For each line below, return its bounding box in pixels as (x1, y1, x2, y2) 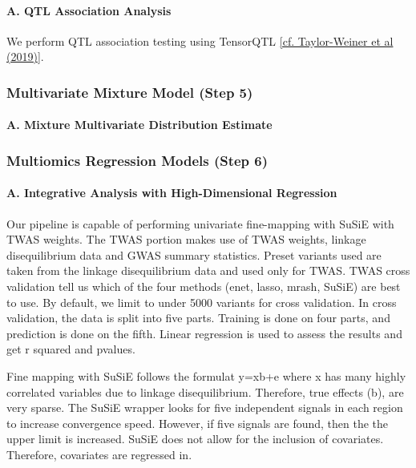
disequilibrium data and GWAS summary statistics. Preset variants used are (6, 246, 382, 263)
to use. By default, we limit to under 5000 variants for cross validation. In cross (6, 293, 397, 310)
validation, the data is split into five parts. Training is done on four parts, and (6, 309, 390, 326)
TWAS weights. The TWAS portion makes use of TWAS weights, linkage (6, 231, 366, 248)
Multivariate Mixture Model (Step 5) (6, 82, 253, 102)
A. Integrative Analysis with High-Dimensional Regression (6, 184, 337, 201)
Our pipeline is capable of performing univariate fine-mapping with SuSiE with (6, 215, 394, 232)
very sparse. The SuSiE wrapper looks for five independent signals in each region (6, 399, 403, 416)
